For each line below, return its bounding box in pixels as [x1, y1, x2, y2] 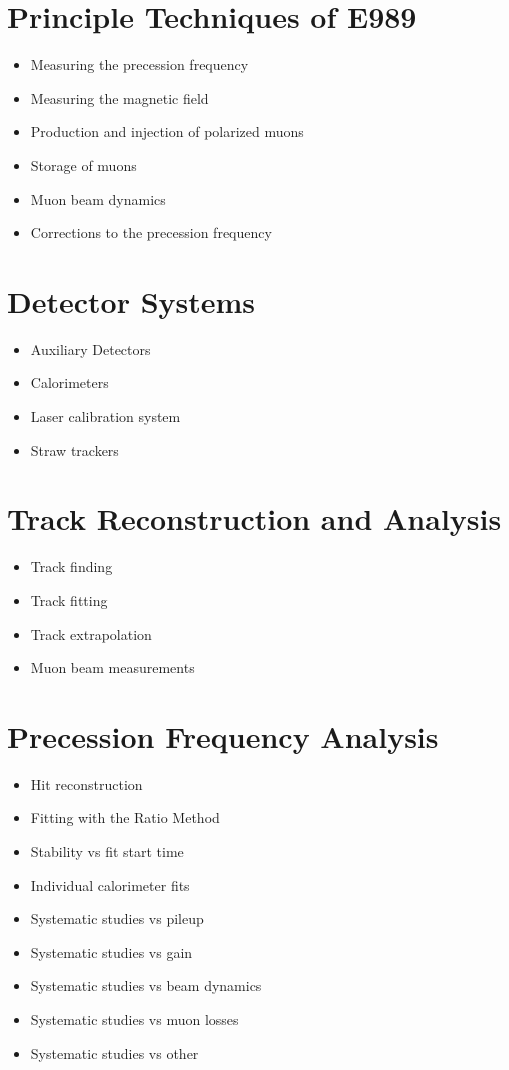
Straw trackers [30, 439, 119, 460]
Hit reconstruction [30, 773, 143, 794]
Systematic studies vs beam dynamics [30, 975, 262, 996]
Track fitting [30, 589, 108, 610]
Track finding [30, 556, 113, 577]
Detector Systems [7, 280, 256, 321]
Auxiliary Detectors [30, 338, 151, 359]
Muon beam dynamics [30, 188, 166, 209]
